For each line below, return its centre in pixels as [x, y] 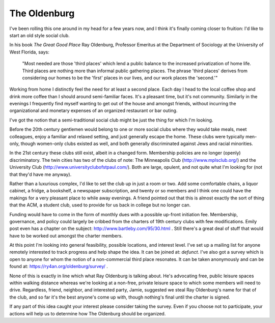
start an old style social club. [39, 35]
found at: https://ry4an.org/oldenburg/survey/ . [59, 267]
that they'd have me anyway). [40, 174]
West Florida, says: [29, 52]
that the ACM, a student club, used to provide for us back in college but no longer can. [100, 205]
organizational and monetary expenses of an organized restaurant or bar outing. [93, 111]
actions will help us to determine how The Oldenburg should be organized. [88, 313]
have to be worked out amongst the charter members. [66, 236]
